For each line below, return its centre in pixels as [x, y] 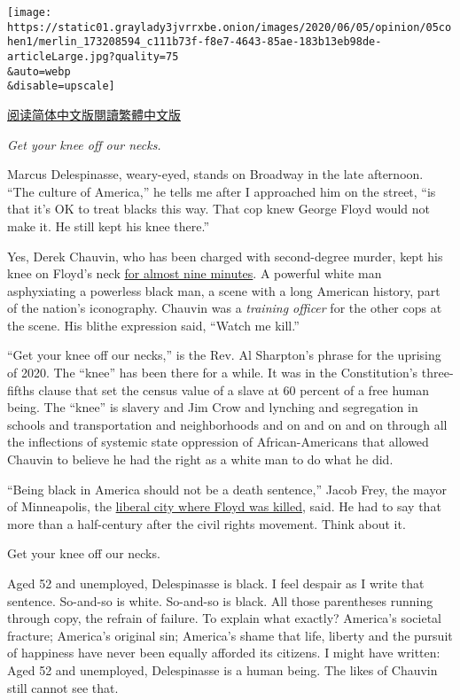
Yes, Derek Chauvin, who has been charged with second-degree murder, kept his [225, 256]
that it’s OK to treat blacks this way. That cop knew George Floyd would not [218, 209]
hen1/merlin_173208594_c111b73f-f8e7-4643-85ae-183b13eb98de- [195, 42]
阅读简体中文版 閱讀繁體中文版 [94, 114]
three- [437, 373]
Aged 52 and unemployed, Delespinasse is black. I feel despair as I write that [216, 583]
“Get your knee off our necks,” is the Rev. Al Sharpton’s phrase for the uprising [224, 355]
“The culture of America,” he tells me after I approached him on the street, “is [222, 191]
